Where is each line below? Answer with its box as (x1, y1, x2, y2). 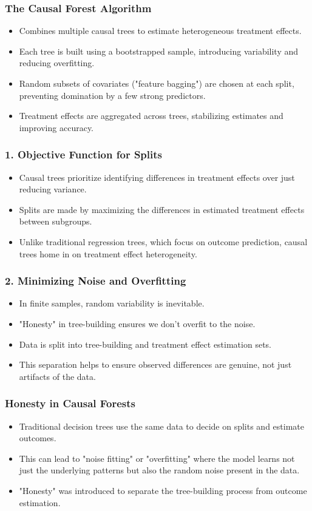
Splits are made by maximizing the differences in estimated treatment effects (19, 203, 305, 215)
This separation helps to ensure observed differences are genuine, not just (19, 358, 292, 371)
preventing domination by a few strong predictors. (19, 89, 206, 101)
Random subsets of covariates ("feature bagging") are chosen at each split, (19, 77, 294, 89)
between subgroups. (19, 215, 92, 228)
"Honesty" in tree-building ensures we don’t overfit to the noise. (19, 317, 256, 330)
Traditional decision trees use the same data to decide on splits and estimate (19, 419, 304, 432)
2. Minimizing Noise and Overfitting (5, 273, 186, 288)
